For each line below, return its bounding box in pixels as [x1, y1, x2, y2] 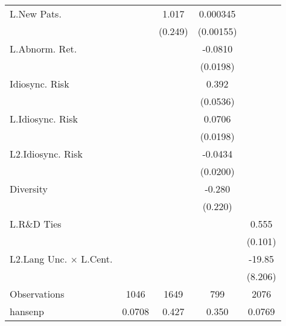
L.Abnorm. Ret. [10, 42, 77, 56]
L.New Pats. [10, 7, 62, 21]
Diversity [10, 182, 48, 196]
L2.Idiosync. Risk [10, 147, 83, 161]
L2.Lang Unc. [10, 252, 68, 266]
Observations [10, 287, 65, 301]
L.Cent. [81, 252, 113, 266]
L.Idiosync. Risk [10, 112, 78, 126]
